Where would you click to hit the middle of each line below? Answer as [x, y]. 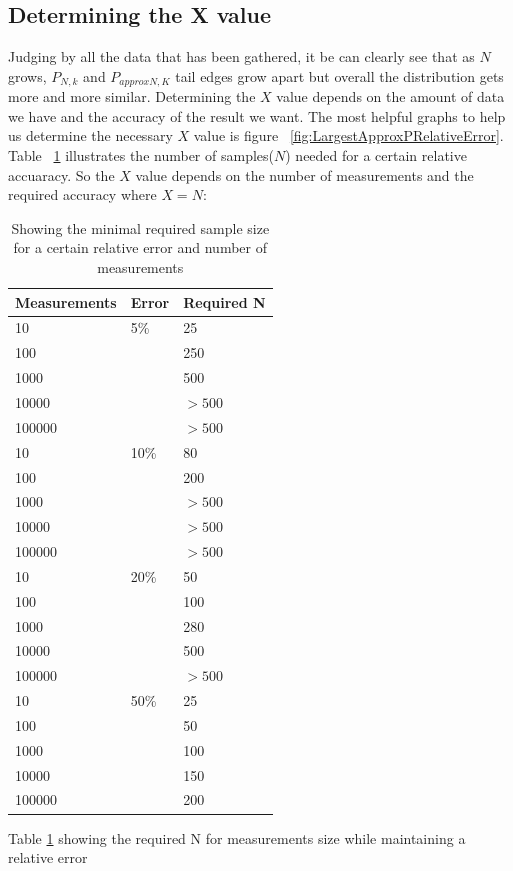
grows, [27, 75]
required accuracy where [82, 194]
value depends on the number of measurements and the [304, 174]
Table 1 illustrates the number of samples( [141, 155]
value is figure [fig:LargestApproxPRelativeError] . [348, 135]
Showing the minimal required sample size [140, 227]
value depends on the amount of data [390, 96]
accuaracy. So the [61, 174]
